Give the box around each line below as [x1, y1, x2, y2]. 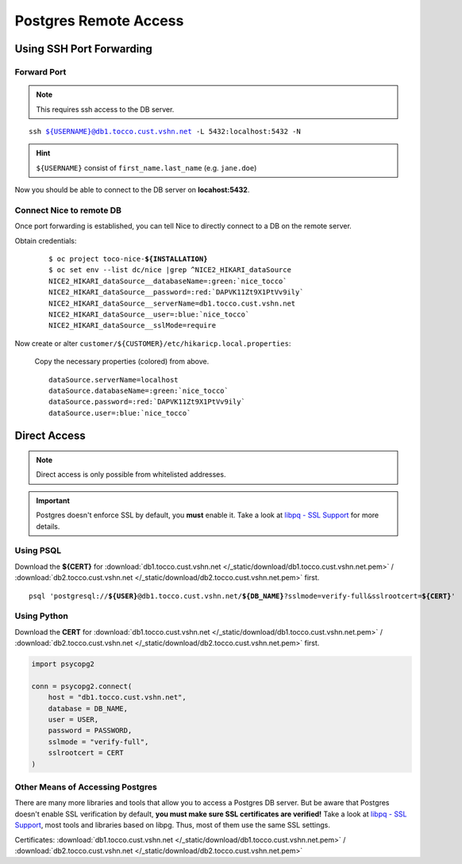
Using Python [14, 611, 69, 622]
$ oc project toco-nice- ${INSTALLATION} [48, 255, 208, 263]
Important [36, 496, 71, 505]
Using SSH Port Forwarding [14, 42, 152, 56]
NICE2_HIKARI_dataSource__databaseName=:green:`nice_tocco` [48, 276, 287, 286]
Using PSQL [14, 545, 62, 556]
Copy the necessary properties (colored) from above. [34, 357, 210, 367]
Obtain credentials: [14, 236, 77, 245]
